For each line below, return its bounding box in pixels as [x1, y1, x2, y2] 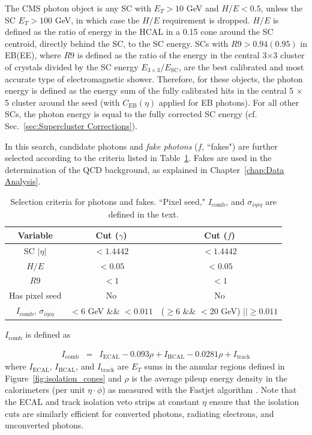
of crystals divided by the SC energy [5, 60, 139, 73]
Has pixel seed [9, 289, 62, 302]
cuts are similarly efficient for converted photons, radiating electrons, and [5, 407, 274, 419]
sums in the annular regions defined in [144, 360, 285, 373]
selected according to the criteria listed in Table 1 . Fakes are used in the [5, 151, 272, 164]
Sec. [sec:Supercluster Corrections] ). [5, 119, 137, 132]
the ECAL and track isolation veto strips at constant [5, 395, 200, 407]
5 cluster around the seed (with [5, 96, 120, 108]
